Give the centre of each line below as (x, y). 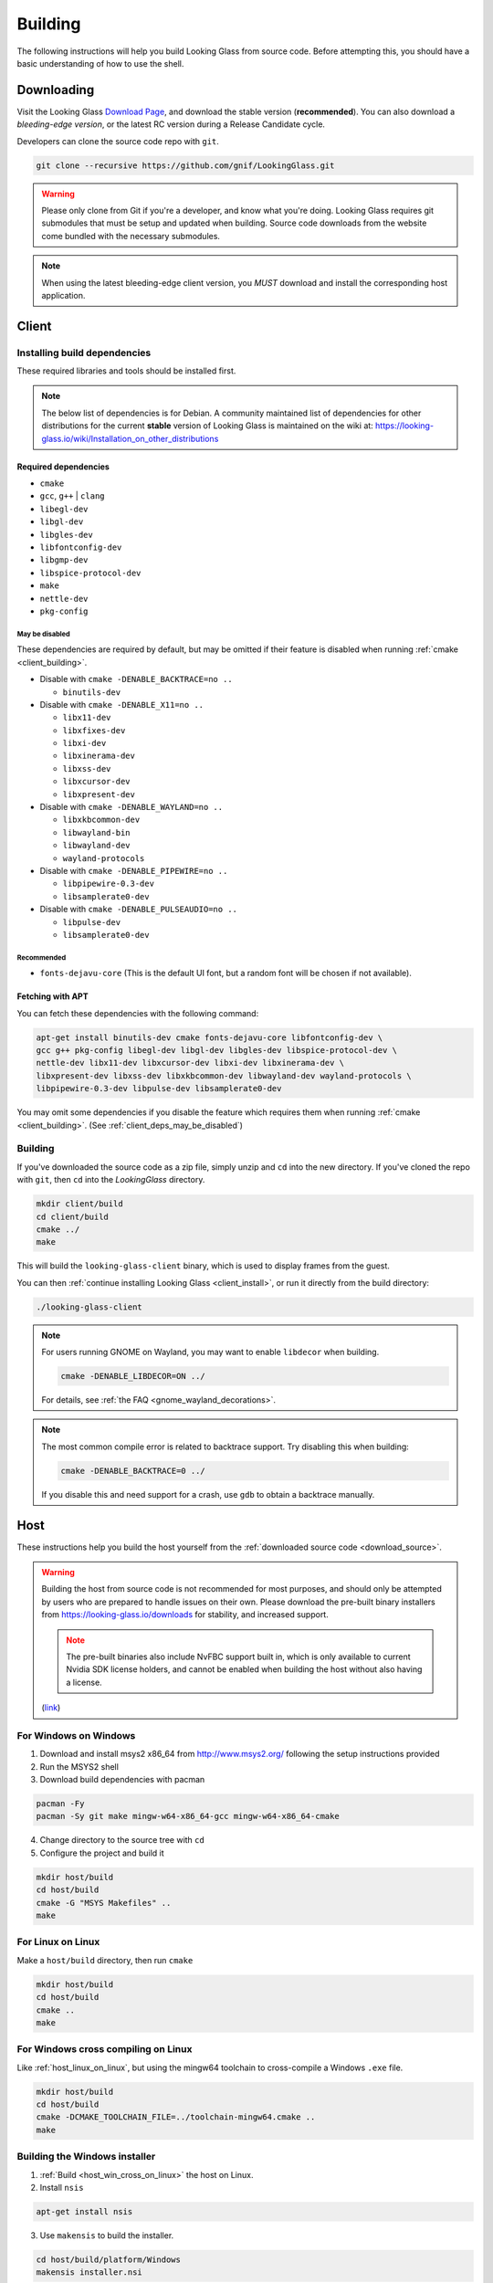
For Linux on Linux (58, 1942)
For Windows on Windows (76, 1735)
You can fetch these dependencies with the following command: (138, 1013)
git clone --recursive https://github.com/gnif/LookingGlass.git (185, 165)
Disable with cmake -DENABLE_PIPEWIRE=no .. (134, 870)
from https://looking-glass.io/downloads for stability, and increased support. (185, 1615)
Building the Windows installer (86, 2157)
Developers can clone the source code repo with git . (118, 141)
